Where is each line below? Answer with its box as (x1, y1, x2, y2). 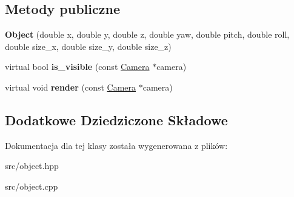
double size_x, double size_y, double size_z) (5, 40, 172, 52)
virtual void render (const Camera (5, 80, 136, 93)
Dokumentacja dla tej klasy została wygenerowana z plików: (5, 139, 228, 151)
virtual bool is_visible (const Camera (5, 60, 150, 73)
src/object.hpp (5, 159, 59, 172)
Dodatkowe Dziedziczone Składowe (5, 110, 228, 129)
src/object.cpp (5, 179, 58, 192)
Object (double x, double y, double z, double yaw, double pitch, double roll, (5, 28, 290, 41)
